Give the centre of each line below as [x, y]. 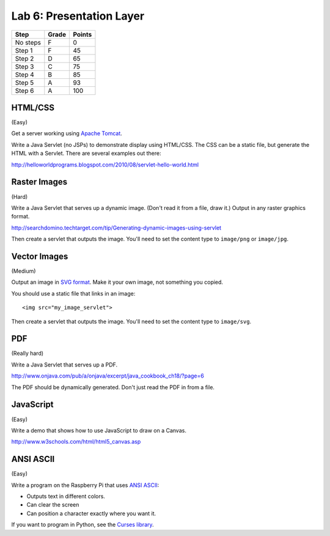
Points [82, 34]
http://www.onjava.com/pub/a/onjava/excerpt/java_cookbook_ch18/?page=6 [108, 376]
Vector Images [40, 256]
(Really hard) [28, 353]
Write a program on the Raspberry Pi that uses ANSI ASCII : [85, 485]
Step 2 [24, 58]
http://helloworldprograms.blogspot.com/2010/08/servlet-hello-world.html [105, 165]
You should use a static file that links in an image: [73, 293]
